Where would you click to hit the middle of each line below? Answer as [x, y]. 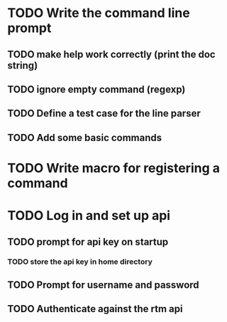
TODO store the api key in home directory [80, 262]
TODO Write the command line [99, 13]
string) [23, 65]
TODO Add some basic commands [85, 137]
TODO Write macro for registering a [113, 168]
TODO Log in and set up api [89, 216]
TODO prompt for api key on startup [88, 241]
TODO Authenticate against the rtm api [95, 309]
